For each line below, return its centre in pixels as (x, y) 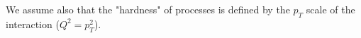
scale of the (331, 9)
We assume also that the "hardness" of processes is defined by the (148, 9)
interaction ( (33, 24)
